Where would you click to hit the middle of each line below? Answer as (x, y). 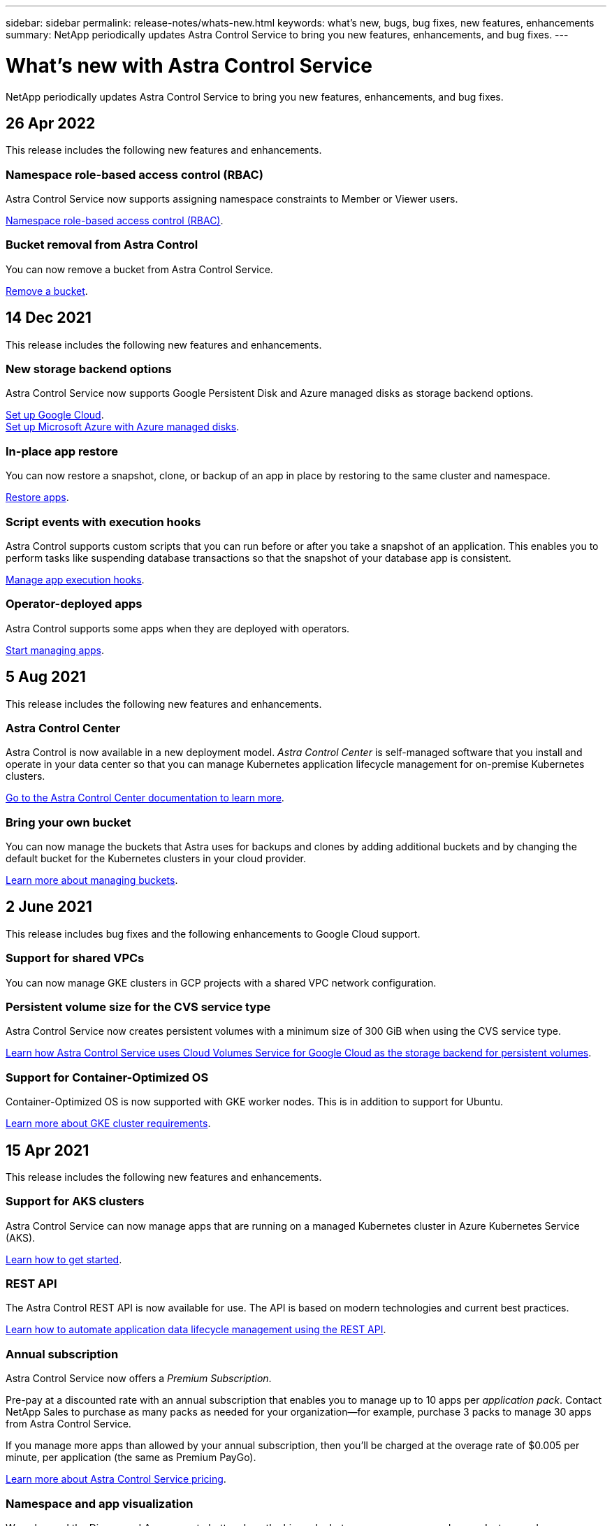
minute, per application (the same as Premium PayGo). (131, 1458)
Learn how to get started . (64, 1259)
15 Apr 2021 (48, 1150)
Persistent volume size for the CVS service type (138, 1007)
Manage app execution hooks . (75, 579)
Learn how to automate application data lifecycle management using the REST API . (196, 1330)
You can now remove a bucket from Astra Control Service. (139, 269)
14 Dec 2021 (49, 318)
